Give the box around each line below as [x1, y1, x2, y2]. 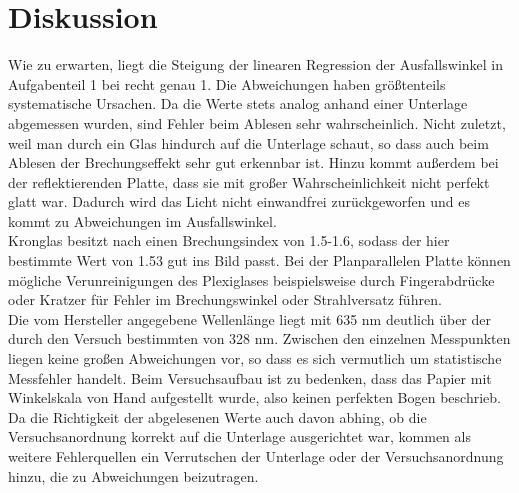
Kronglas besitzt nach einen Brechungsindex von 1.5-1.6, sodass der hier [8, 230, 450, 251]
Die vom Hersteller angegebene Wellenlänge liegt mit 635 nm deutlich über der [8, 308, 492, 329]
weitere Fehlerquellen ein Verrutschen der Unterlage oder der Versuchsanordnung [8, 446, 504, 466]
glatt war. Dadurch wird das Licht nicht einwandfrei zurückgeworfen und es [8, 191, 471, 212]
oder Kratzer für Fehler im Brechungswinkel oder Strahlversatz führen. [8, 289, 442, 310]
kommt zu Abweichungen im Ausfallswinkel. [8, 210, 277, 231]
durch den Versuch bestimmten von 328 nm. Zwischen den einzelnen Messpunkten [8, 328, 511, 349]
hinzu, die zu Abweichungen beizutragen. [8, 465, 259, 486]
